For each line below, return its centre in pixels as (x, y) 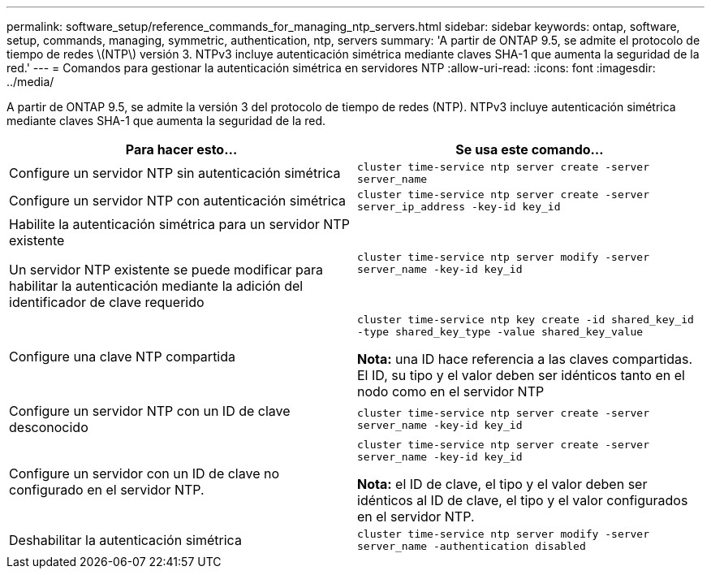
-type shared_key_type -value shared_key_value (500, 332)
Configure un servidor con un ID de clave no (144, 473)
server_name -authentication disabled (472, 546)
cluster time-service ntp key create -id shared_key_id (526, 320)
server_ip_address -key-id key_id (459, 207)
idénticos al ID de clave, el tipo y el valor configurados (523, 500)
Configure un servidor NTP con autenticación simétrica (177, 201)
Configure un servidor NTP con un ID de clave (150, 411)
